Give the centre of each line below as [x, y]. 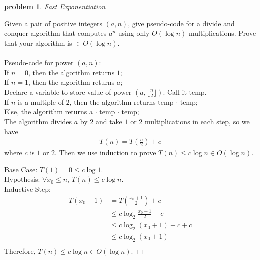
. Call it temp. [185, 91]
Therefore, [20, 251]
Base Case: [21, 169]
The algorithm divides [38, 121]
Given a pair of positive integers [53, 23]
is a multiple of [41, 101]
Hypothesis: [22, 179]
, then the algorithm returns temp [121, 101]
